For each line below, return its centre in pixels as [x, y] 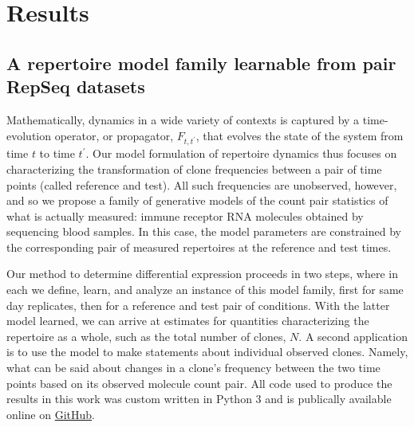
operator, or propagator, [114, 135]
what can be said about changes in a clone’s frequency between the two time [193, 368]
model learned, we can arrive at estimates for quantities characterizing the [188, 321]
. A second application [353, 336]
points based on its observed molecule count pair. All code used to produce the [199, 383]
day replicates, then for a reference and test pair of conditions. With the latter [198, 305]
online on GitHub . [51, 414]
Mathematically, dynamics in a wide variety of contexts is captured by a [183, 119]
